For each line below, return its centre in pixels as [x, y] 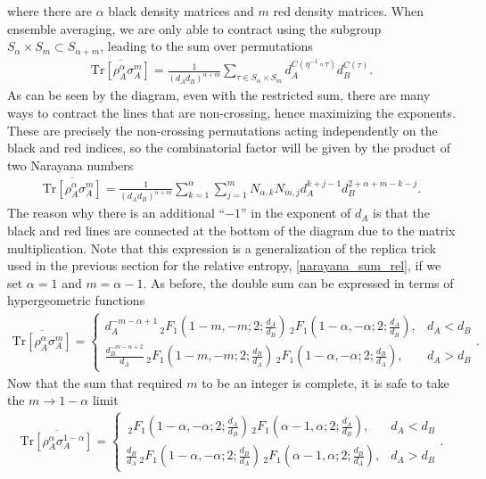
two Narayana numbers [70, 165]
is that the [401, 213]
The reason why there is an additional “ [116, 213]
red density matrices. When [349, 11]
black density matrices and [181, 11]
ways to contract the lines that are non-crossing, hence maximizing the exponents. [231, 112]
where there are [49, 11]
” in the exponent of [296, 213]
